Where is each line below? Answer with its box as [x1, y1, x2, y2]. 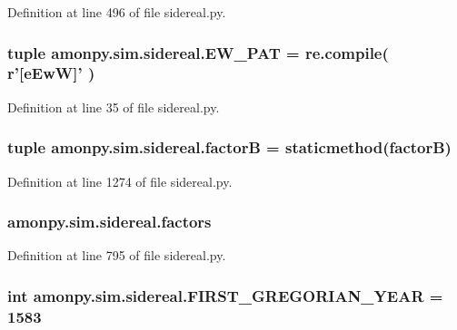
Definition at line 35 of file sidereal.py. [7, 97, 220, 116]
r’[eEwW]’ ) [7, 62, 95, 84]
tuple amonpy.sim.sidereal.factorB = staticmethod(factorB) [7, 136, 452, 159]
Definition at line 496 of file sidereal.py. [7, 3, 226, 21]
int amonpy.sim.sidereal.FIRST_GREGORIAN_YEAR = [7, 284, 443, 306]
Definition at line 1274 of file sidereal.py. [7, 171, 233, 190]
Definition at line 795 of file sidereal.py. [7, 246, 226, 265]
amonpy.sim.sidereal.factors [7, 210, 212, 233]
